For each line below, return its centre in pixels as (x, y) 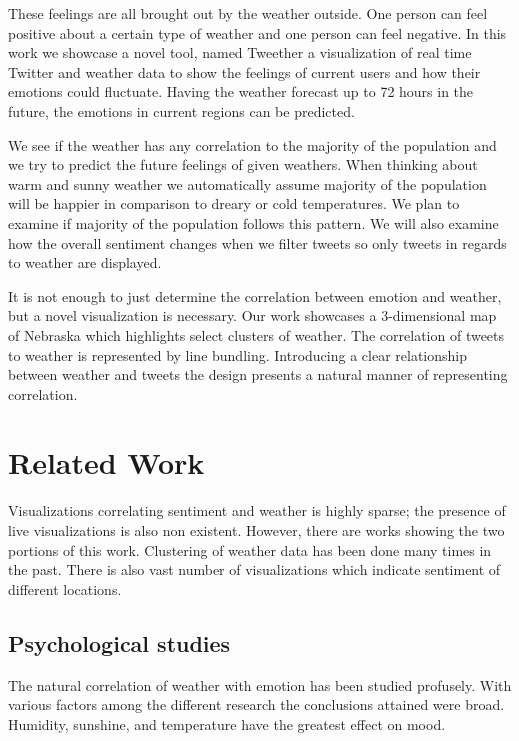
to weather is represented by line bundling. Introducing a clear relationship (238, 354)
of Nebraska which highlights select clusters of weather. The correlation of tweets (256, 334)
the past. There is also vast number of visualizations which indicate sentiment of (254, 569)
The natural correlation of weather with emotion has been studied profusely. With (260, 684)
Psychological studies (119, 642)
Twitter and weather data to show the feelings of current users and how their (244, 71)
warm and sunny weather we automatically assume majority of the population (247, 183)
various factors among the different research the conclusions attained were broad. (256, 704)
